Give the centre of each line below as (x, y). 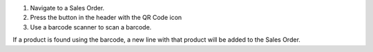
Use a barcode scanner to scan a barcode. (91, 27)
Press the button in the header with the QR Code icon (106, 18)
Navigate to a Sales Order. (67, 8)
